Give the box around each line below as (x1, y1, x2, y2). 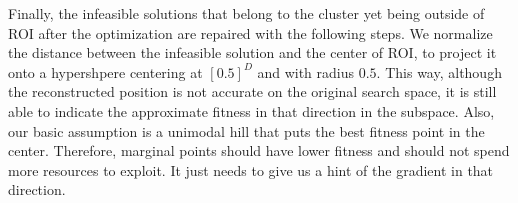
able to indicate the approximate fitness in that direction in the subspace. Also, (8, 100, 495, 121)
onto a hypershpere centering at (8, 61, 203, 82)
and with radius (257, 61, 355, 82)
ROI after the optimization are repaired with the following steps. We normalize (8, 22, 493, 43)
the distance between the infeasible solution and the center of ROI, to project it (8, 42, 497, 63)
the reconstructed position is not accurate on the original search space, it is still (8, 81, 497, 102)
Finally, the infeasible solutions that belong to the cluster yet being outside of (8, 3, 485, 23)
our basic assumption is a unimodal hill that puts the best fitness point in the (8, 120, 485, 141)
